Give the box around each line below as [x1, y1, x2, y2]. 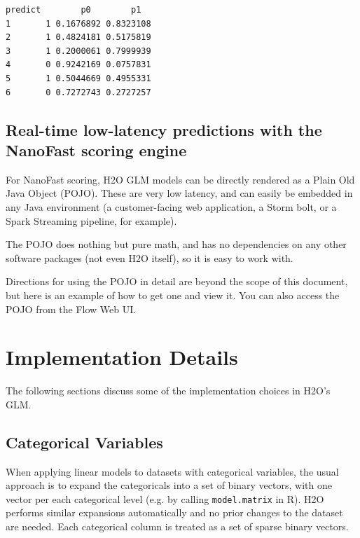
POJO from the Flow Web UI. [6, 301, 137, 316]
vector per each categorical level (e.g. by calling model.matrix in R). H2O [6, 491, 324, 506]
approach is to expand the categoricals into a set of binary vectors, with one [6, 478, 332, 492]
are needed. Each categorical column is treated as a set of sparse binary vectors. [6, 519, 349, 534]
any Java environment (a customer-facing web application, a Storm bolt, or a [6, 199, 337, 214]
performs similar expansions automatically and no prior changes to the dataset [6, 505, 343, 520]
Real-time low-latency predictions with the [6, 118, 322, 140]
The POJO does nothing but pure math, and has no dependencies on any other [6, 237, 347, 251]
